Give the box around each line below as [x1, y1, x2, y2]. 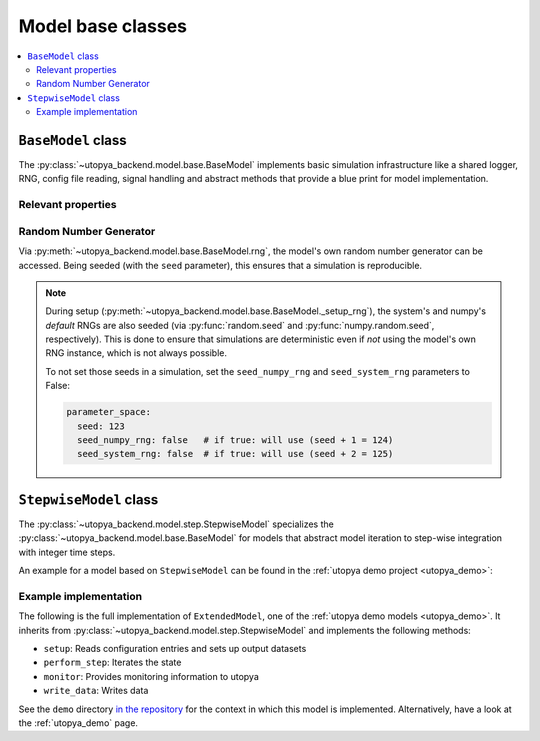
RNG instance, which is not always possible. [45, 347, 228, 359]
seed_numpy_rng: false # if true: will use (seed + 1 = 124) [76, 435, 394, 445]
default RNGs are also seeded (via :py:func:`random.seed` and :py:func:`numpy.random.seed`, [45, 319, 435, 331]
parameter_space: [66, 406, 152, 418]
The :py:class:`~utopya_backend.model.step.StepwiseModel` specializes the [18, 518, 334, 530]
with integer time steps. [18, 546, 116, 558]
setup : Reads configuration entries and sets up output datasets [43, 642, 307, 654]
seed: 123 [76, 420, 125, 432]
